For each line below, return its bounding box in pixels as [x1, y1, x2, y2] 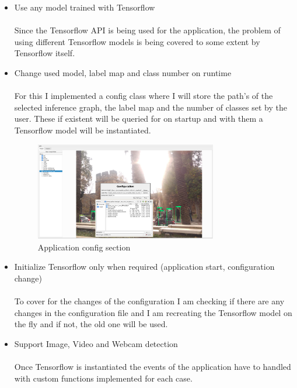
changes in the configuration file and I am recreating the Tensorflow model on [14, 306, 292, 318]
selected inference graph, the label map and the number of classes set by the [14, 101, 287, 113]
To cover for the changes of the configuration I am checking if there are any [14, 295, 285, 307]
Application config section [37, 241, 131, 253]
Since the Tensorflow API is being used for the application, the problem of [14, 24, 281, 36]
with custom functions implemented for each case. [14, 372, 193, 384]
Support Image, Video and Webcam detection [14, 337, 178, 349]
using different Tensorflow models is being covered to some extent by [14, 35, 260, 47]
